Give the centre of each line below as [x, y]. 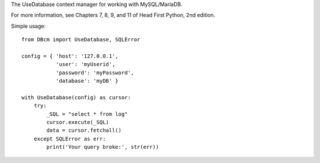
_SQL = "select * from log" [87, 114]
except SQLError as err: [70, 138]
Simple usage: [28, 26]
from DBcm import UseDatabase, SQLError [81, 40]
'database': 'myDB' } [87, 81]
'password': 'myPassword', [95, 73]
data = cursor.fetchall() [84, 131]
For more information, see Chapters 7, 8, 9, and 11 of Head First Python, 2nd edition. [113, 15]
